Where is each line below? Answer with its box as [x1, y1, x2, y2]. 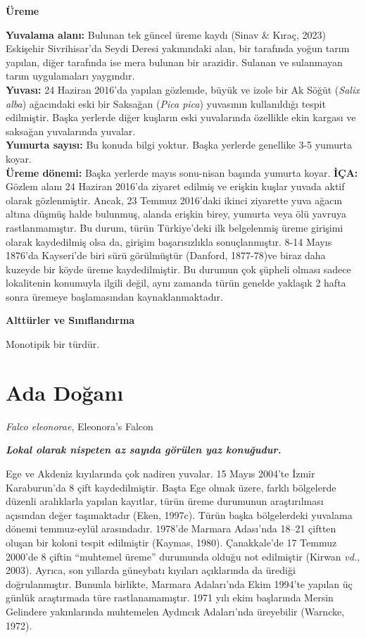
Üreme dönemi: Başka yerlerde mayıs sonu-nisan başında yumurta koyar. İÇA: [6, 165, 358, 180]
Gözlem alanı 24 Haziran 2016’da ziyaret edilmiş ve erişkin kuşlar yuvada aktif [6, 179, 345, 194]
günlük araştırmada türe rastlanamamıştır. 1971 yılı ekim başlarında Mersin [6, 590, 334, 605]
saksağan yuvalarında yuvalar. [6, 123, 136, 138]
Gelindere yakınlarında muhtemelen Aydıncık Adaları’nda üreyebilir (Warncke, [6, 603, 345, 618]
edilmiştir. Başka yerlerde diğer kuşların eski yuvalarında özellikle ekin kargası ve [6, 110, 356, 125]
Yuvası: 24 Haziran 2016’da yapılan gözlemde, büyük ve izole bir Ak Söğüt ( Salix [6, 82, 360, 96]
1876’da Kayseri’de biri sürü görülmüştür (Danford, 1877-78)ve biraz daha [6, 248, 326, 263]
